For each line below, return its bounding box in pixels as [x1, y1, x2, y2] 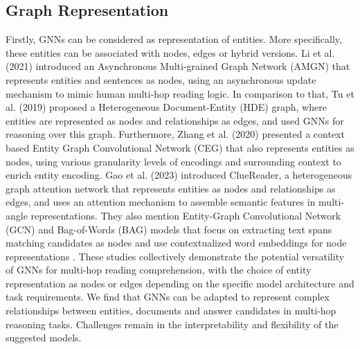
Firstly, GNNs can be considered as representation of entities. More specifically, [6, 32, 342, 46]
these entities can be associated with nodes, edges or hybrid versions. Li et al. [6, 45, 335, 60]
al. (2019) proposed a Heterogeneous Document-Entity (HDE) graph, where [6, 100, 327, 114]
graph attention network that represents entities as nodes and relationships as [6, 181, 336, 195]
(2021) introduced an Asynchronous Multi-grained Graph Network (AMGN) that [6, 59, 350, 73]
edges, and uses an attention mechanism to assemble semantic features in [6, 195, 316, 209]
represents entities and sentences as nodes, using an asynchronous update [6, 72, 316, 87]
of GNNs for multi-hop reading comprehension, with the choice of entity [6, 262, 312, 277]
